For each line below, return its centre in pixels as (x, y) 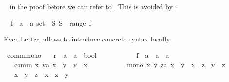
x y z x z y (41, 74)
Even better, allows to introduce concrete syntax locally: (88, 39)
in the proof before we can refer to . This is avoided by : (93, 6)
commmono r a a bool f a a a (88, 55)
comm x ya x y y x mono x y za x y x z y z (119, 64)
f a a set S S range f (51, 22)
